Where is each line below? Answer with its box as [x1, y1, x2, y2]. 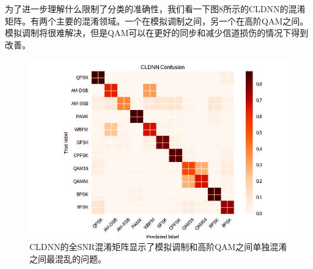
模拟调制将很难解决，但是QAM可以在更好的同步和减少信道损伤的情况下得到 [5, 26, 309, 39]
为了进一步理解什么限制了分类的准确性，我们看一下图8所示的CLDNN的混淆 [5, 2, 306, 15]
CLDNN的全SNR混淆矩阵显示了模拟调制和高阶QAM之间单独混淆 [29, 240, 287, 253]
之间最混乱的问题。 [29, 252, 106, 265]
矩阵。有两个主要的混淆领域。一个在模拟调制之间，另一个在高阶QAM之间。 [5, 14, 309, 27]
